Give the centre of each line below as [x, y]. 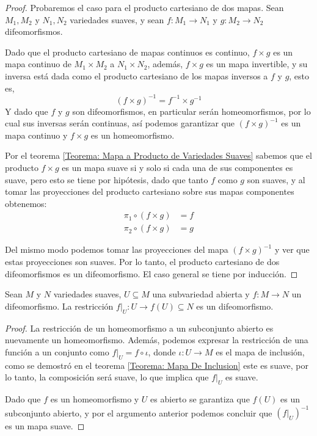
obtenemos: [26, 203]
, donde [162, 351]
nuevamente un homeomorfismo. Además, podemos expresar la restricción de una [157, 340]
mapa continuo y [36, 135]
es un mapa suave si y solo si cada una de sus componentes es [177, 168]
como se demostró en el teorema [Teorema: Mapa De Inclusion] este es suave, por [157, 365]
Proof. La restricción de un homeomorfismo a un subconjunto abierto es [139, 328]
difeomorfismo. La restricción [59, 306]
